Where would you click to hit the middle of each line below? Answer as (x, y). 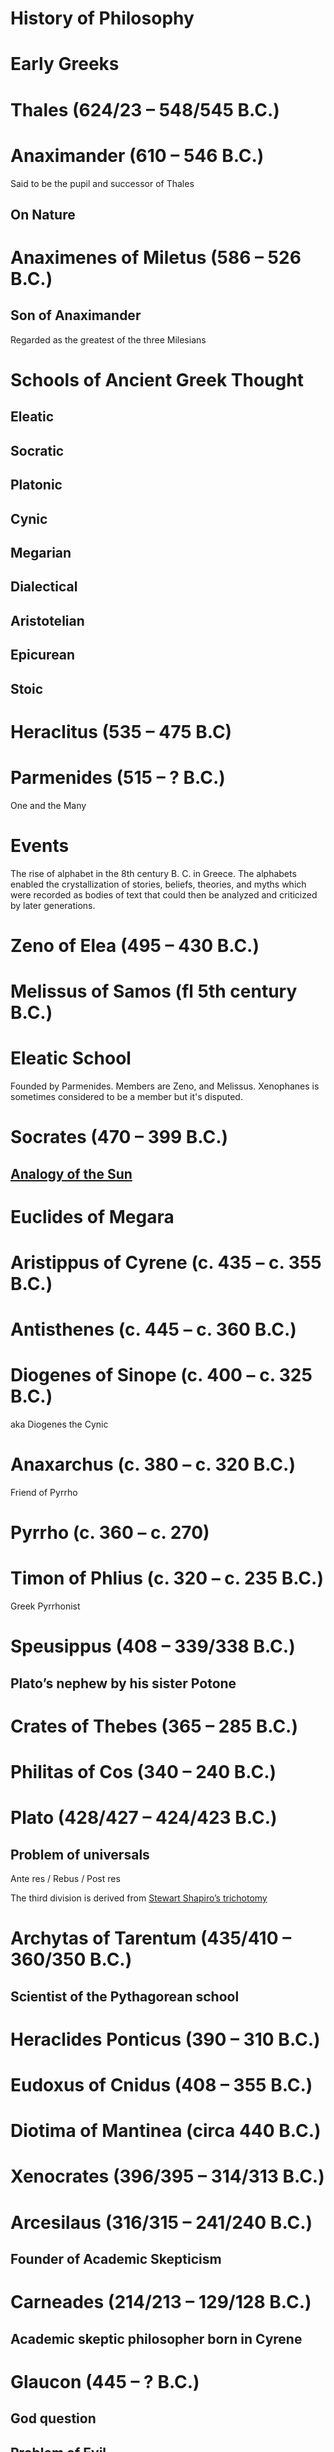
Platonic (36, 485)
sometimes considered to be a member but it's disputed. (126, 1096)
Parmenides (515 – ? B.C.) (118, 777)
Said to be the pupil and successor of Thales (102, 183)
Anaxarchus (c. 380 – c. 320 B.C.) (153, 1464)
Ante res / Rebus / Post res (65, 1879)
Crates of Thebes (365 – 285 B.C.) (154, 1726)
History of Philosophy (102, 18)
